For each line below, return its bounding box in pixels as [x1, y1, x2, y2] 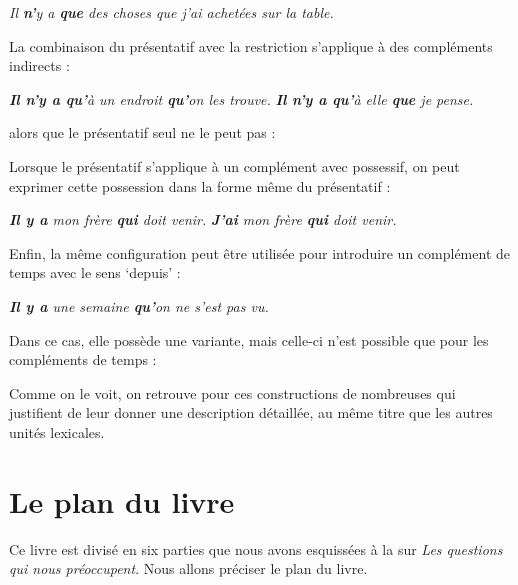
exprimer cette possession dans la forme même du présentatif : [9, 175, 391, 196]
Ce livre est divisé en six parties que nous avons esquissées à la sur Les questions [9, 538, 503, 559]
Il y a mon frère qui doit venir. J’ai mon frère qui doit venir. [9, 209, 397, 230]
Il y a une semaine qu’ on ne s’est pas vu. [9, 295, 269, 316]
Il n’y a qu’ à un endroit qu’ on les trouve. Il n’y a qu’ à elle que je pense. [9, 88, 474, 109]
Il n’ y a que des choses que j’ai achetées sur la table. [9, 2, 334, 22]
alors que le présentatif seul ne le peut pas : [9, 122, 276, 143]
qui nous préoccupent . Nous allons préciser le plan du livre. [9, 558, 368, 579]
